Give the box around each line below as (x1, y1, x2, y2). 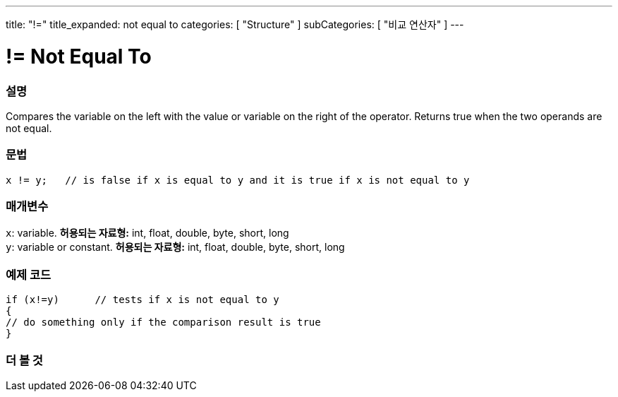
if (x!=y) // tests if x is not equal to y (6, 294, 279, 306)
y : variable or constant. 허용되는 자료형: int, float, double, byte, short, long (6, 241, 345, 254)
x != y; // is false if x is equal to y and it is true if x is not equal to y (6, 174, 470, 186)
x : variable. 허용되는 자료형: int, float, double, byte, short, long (6, 227, 289, 239)
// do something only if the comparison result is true (6, 316, 321, 328)
